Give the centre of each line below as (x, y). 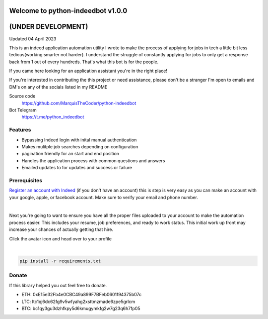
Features (20, 130)
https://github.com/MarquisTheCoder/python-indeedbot (79, 103)
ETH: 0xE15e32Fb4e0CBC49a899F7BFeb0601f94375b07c (81, 295)
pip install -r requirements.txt (60, 261)
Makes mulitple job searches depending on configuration (80, 146)
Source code (22, 96)
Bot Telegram (23, 110)
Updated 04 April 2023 (33, 39)
